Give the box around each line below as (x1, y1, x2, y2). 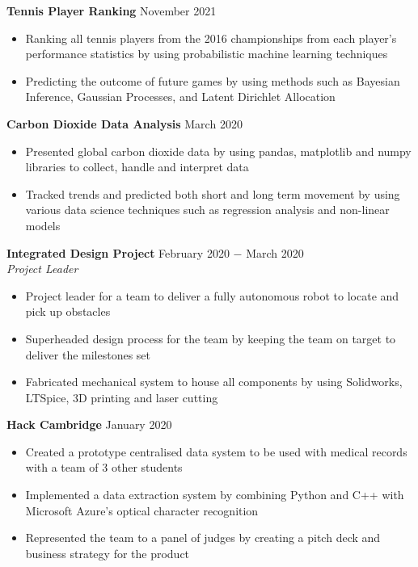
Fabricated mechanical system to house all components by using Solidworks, (25, 373, 403, 390)
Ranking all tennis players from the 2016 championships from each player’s (25, 29, 397, 46)
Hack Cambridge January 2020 (6, 416, 172, 433)
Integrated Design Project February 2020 (6, 244, 230, 261)
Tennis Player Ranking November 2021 (6, 2, 217, 19)
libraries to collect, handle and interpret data (25, 158, 249, 175)
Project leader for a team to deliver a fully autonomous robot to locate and (25, 287, 399, 304)
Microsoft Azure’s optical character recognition (25, 502, 259, 519)
